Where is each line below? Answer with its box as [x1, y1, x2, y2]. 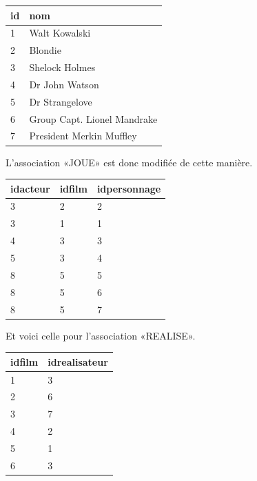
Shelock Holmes [29, 60, 96, 75]
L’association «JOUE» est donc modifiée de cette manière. [6, 155, 253, 169]
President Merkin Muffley [29, 128, 137, 143]
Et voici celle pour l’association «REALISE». [6, 328, 196, 342]
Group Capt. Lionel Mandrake [29, 111, 158, 126]
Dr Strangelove [29, 94, 92, 108]
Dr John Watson [29, 77, 99, 91]
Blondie [29, 43, 61, 57]
